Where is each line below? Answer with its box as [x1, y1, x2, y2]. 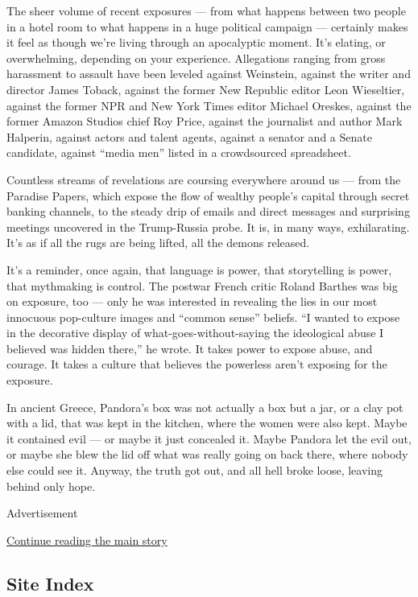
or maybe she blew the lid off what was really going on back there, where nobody [6, 446, 408, 463]
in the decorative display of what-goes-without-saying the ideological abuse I [6, 324, 384, 341]
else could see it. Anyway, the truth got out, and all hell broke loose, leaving [6, 462, 383, 479]
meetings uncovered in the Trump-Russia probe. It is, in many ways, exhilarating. [6, 218, 410, 235]
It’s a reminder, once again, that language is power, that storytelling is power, [6, 261, 392, 278]
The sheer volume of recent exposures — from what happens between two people [6, 2, 406, 19]
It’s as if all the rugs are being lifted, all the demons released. [6, 234, 310, 251]
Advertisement [6, 504, 78, 521]
